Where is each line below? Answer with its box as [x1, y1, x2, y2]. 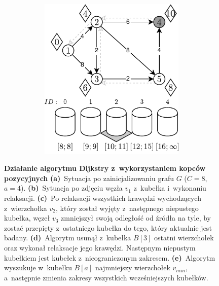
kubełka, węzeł [4, 212, 50, 223]
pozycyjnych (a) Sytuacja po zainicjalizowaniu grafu [4, 172, 174, 183]
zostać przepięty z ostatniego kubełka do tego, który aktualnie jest [4, 222, 212, 233]
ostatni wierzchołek [154, 232, 214, 243]
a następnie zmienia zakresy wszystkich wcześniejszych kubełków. [4, 272, 208, 282]
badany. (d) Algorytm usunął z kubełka [4, 232, 131, 243]
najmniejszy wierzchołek [95, 262, 170, 273]
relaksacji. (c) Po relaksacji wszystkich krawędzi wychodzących [4, 193, 201, 203]
